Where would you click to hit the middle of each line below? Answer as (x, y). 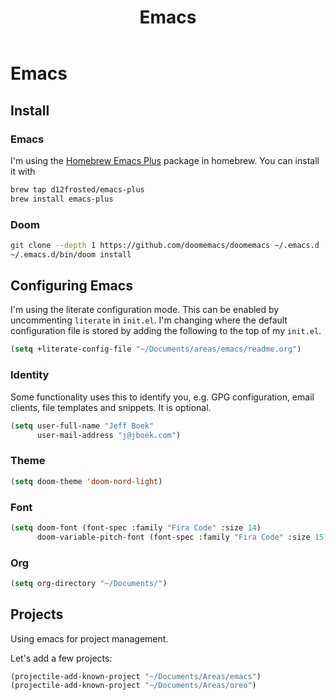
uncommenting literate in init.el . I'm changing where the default (149, 320)
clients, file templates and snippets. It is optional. (111, 407)
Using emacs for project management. (89, 638)
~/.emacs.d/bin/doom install (71, 254)
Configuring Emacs (71, 286)
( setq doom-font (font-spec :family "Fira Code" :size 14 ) (136, 527)
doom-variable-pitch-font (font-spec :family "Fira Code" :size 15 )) (184, 537)
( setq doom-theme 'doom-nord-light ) (86, 481)
